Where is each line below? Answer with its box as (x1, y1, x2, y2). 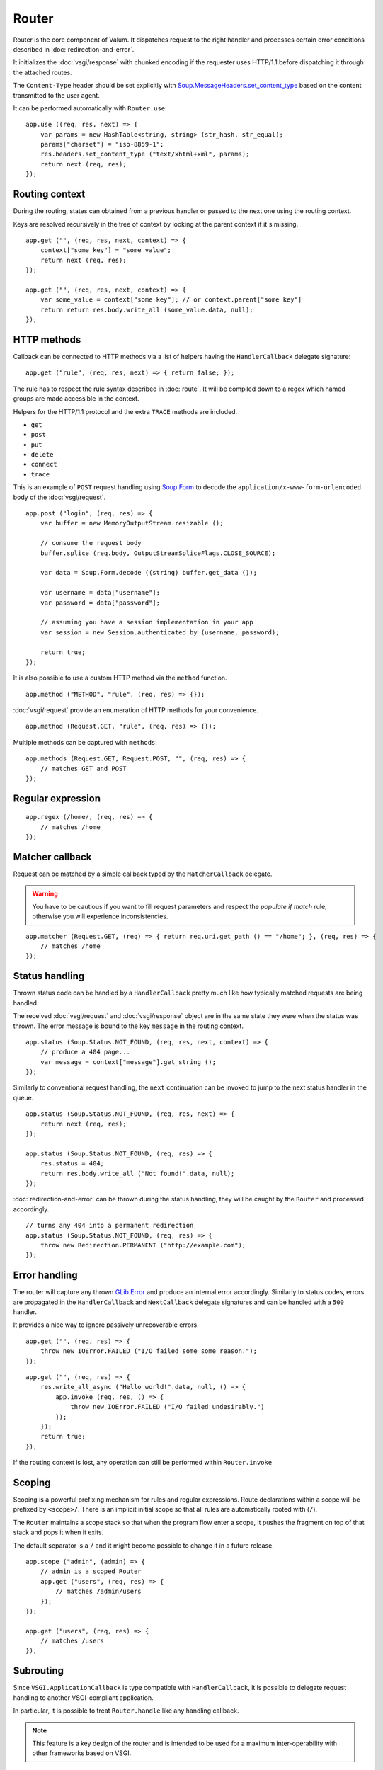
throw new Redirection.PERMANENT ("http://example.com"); (40, 1241, 246, 1249)
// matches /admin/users (55, 1587, 142, 1596)
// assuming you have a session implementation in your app (40, 618, 254, 627)
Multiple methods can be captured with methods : (13, 738, 157, 746)
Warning (32, 889, 58, 898)
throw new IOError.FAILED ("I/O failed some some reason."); (40, 1347, 258, 1355)
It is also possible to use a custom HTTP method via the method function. (13, 673, 227, 683)
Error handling (13, 1269, 78, 1281)
